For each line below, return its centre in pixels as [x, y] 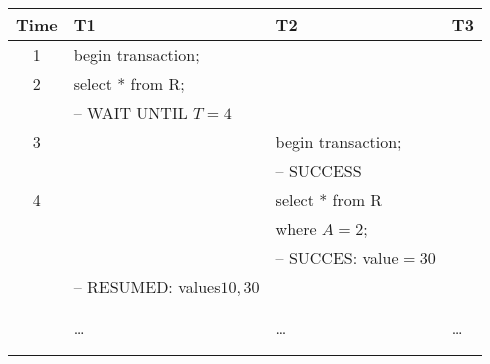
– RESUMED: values [147, 286]
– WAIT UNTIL [130, 112]
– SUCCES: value [337, 257]
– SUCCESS [318, 170]
